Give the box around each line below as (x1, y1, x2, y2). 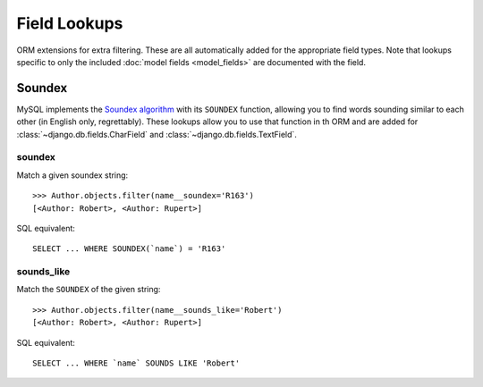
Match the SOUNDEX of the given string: (16, 284, 161, 295)
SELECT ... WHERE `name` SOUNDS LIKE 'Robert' (32, 358, 241, 368)
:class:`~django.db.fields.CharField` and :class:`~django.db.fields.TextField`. (16, 129, 297, 139)
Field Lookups (16, 13, 123, 33)
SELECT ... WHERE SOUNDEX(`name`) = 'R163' (32, 244, 226, 254)
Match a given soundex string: (16, 170, 129, 181)
